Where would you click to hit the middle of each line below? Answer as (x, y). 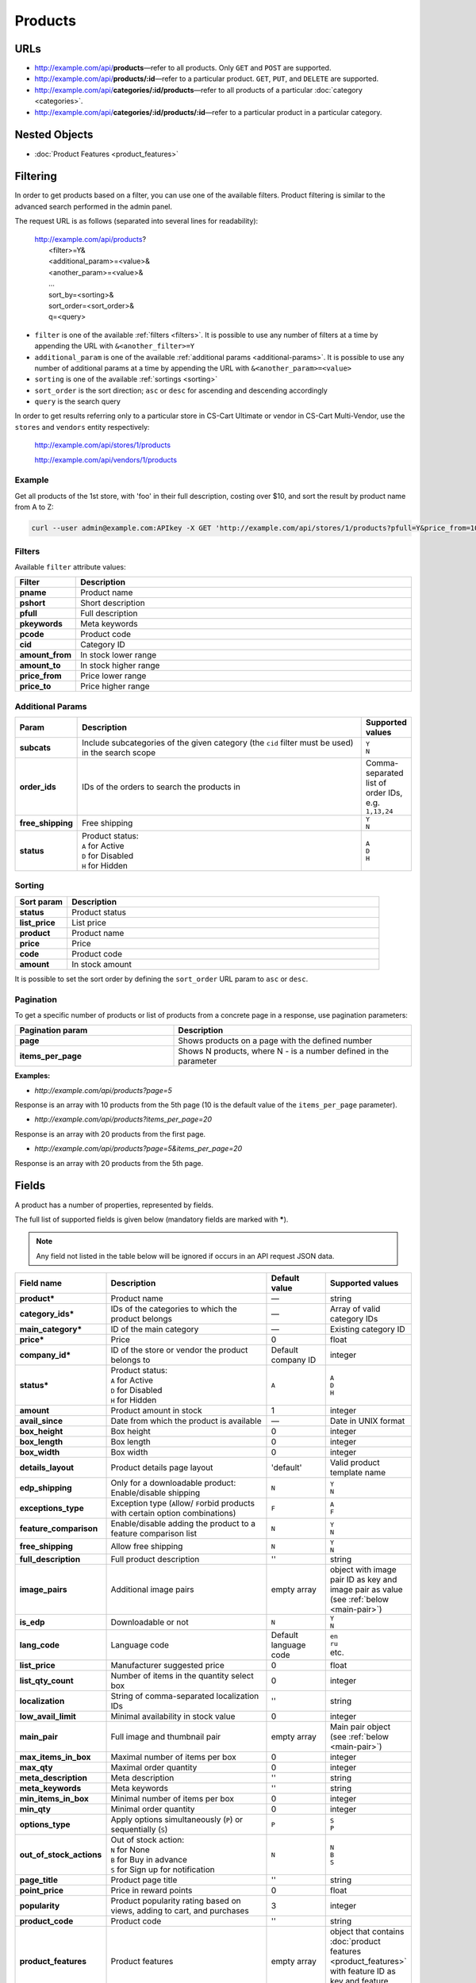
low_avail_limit (48, 1716)
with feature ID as (363, 1971)
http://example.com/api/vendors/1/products (106, 459)
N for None (130, 1850)
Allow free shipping (147, 1547)
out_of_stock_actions (61, 1855)
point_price (41, 1890)
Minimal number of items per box (172, 1799)
